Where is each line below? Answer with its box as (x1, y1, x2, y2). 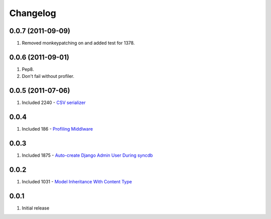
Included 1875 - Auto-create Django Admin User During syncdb (22, 152, 153, 158)
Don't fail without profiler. (22, 73, 75, 79)
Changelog (9, 8, 56, 19)
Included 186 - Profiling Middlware (22, 126, 93, 132)
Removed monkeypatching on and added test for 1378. (22, 40, 135, 46)
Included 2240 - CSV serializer (22, 99, 86, 105)
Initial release (22, 205, 50, 211)
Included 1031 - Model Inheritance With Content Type (22, 178, 132, 184)
